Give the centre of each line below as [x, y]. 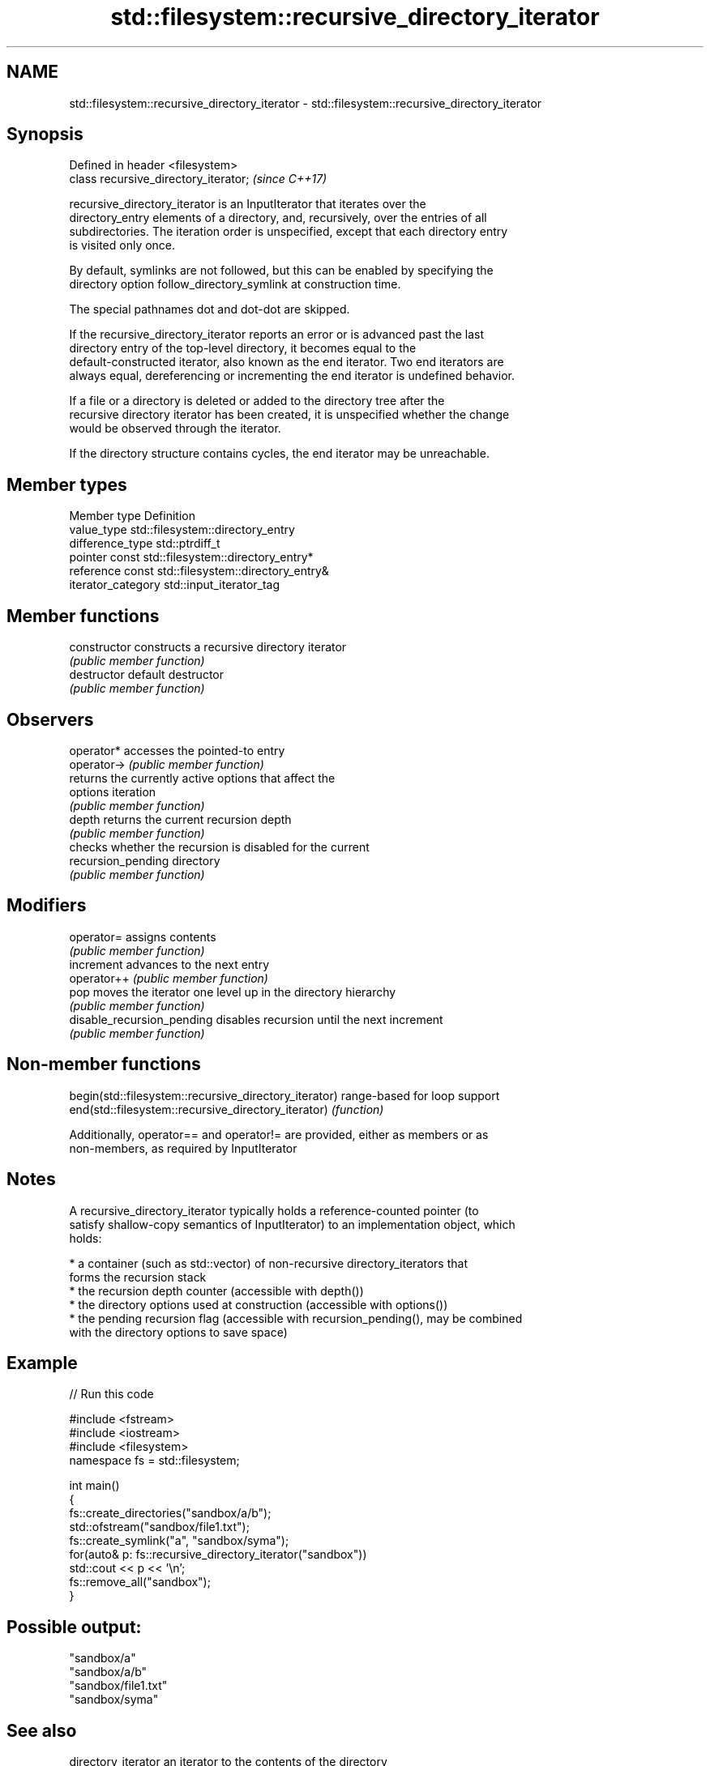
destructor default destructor [146, 675]
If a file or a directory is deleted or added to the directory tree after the [257, 401]
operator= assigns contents [143, 936]
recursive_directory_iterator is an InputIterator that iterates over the [248, 204]
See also [42, 1730]
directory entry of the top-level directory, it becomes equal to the [243, 348]
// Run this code [111, 1394]
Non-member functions [104, 1064]
